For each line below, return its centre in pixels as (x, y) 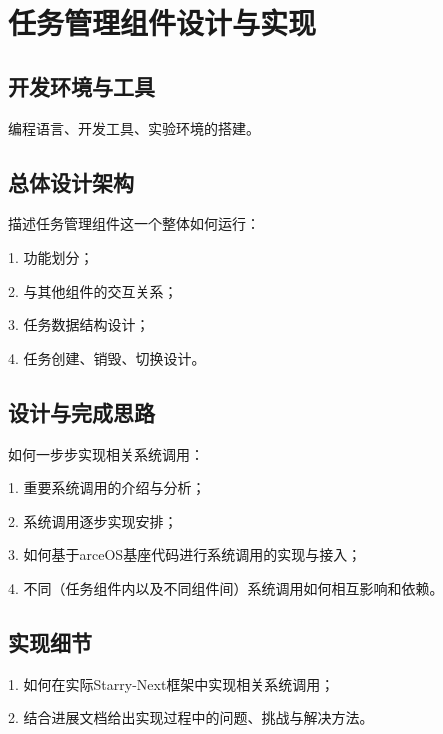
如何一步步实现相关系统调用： (106, 453)
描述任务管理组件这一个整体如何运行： (134, 223)
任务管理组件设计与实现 (162, 22)
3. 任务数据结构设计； (79, 324)
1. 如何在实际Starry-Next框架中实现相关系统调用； (171, 683)
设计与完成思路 (81, 411)
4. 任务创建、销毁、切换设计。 (107, 357)
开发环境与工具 (81, 85)
